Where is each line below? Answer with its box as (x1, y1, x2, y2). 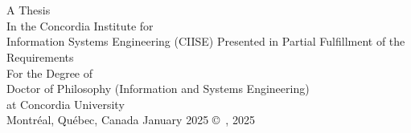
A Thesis (6, 2, 51, 18)
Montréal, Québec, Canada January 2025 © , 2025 (6, 111, 255, 128)
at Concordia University (6, 95, 125, 112)
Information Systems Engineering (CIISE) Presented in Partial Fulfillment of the (6, 33, 405, 50)
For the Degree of (6, 64, 93, 81)
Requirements (6, 48, 74, 65)
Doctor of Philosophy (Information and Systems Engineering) (6, 80, 310, 97)
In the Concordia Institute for (6, 17, 154, 34)
